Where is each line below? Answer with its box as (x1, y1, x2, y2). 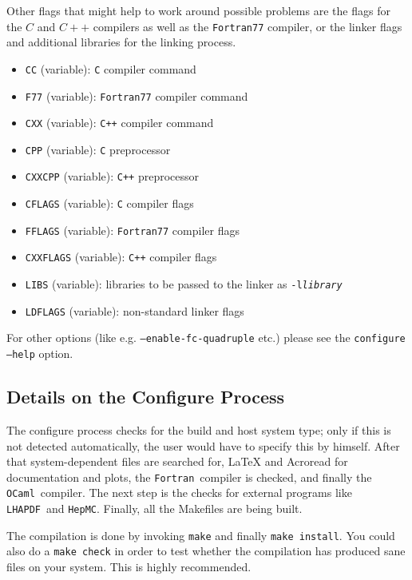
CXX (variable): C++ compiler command (25, 114, 214, 131)
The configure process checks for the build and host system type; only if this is (6, 421, 391, 438)
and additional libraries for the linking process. (6, 34, 236, 50)
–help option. (6, 345, 73, 362)
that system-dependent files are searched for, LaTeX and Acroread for (6, 453, 348, 470)
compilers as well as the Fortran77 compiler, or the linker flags (93, 18, 402, 34)
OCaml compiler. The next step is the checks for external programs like (6, 484, 352, 501)
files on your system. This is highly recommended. (6, 558, 252, 574)
